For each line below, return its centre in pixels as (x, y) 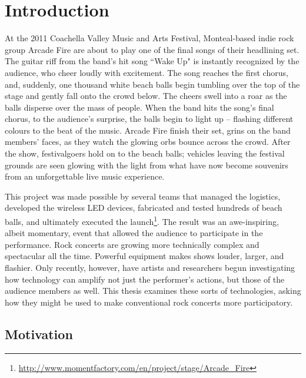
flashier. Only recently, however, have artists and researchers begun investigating (150, 268)
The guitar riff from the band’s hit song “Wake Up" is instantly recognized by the (152, 61)
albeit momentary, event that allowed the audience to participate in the (134, 233)
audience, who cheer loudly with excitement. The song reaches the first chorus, (147, 72)
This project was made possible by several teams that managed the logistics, (143, 196)
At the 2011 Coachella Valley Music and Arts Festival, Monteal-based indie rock (149, 38)
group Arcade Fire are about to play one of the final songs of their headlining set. (152, 49)
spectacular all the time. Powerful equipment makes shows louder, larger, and (144, 256)
